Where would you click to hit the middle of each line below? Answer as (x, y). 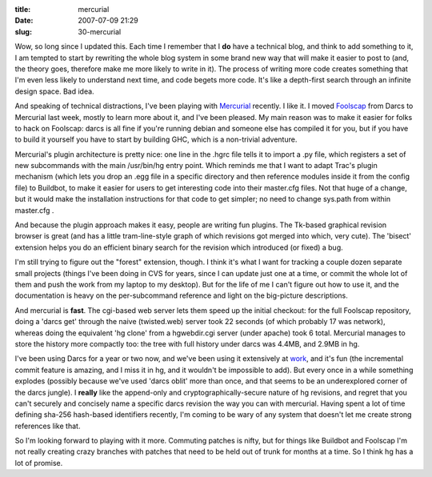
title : (23, 9)
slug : (23, 31)
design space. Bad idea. (55, 91)
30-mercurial (100, 31)
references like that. (48, 426)
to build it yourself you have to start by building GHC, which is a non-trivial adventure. (156, 139)
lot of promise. (39, 463)
